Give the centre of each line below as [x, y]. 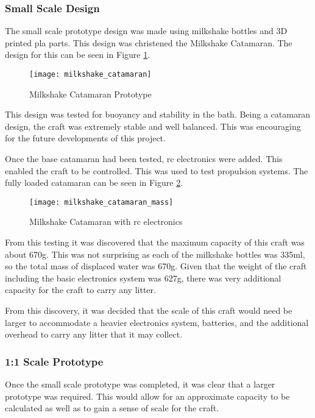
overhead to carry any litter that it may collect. [94, 334]
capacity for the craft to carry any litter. [80, 290]
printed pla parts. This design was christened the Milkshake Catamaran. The [149, 42]
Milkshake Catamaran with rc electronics [106, 221]
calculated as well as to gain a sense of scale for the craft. [112, 408]
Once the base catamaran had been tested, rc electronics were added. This [144, 159]
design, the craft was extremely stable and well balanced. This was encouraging [153, 126]
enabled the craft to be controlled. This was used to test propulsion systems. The [157, 170]
